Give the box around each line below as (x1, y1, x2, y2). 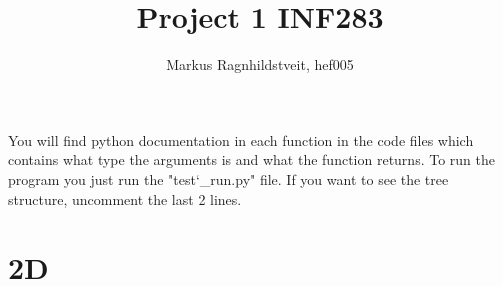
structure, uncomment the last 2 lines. (8, 188, 242, 209)
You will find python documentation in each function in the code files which (8, 129, 474, 150)
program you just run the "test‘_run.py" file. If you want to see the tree (8, 168, 449, 189)
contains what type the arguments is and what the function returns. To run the (8, 149, 495, 170)
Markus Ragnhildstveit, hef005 (166, 54, 354, 75)
